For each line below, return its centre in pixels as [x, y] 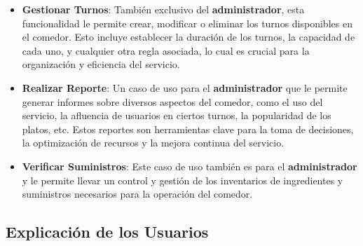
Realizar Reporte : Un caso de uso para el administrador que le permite [185, 87]
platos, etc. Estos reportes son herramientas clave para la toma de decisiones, [188, 129]
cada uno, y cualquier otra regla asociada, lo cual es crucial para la [166, 50]
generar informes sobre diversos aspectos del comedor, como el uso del [172, 101]
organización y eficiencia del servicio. [101, 64]
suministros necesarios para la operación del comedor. [137, 194]
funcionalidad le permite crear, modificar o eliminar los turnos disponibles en [187, 23]
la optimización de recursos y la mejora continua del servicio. [153, 143]
